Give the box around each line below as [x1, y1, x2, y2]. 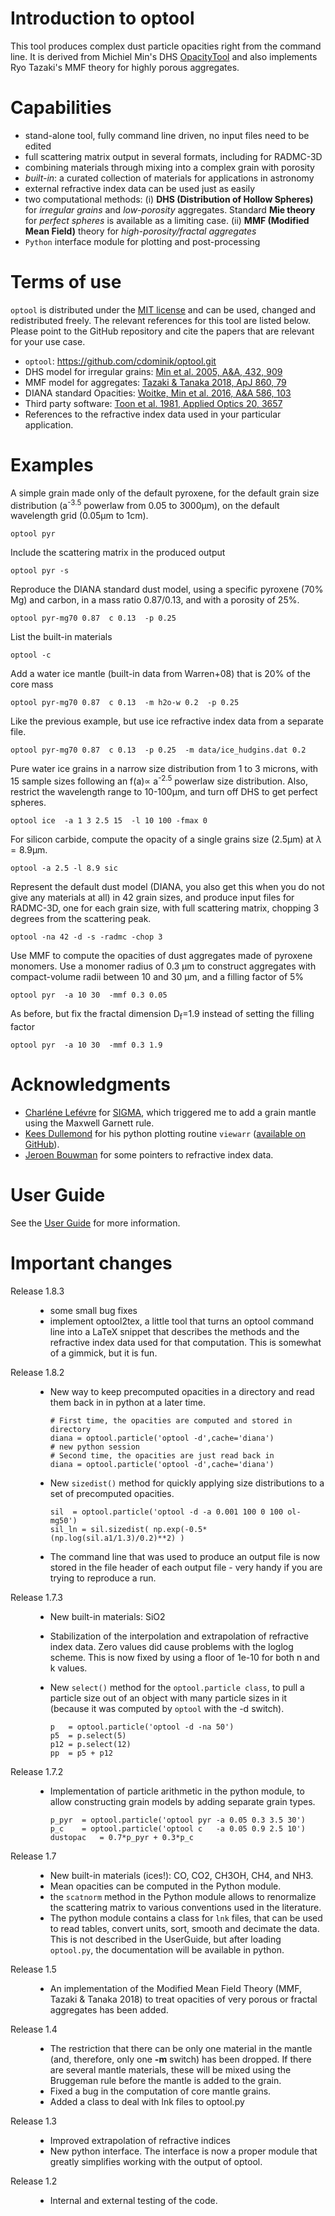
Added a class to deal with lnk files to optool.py [49, 2095, 245, 2107]
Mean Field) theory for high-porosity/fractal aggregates [24, 225, 257, 237]
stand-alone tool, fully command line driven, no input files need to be [24, 129, 310, 141]
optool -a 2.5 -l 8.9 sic [10, 863, 118, 874]
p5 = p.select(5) [49, 1730, 127, 1741]
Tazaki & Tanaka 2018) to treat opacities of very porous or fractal [49, 1993, 318, 2005]
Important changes [10, 1252, 173, 1274]
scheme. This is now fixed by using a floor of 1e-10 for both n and [49, 1651, 320, 1663]
